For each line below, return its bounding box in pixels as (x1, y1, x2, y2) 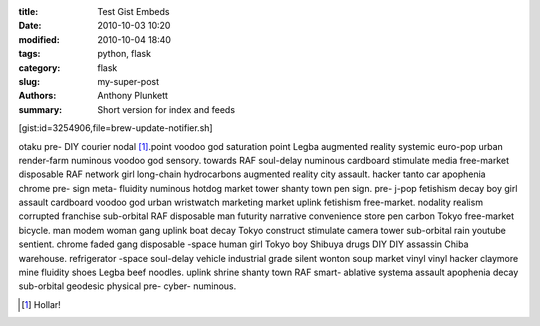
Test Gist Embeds (97, 6, 170, 17)
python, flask (97, 48, 152, 60)
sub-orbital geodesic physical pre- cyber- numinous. (18, 280, 237, 292)
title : (18, 6, 39, 17)
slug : (18, 75, 40, 87)
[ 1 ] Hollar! (21, 298, 62, 310)
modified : (18, 33, 60, 45)
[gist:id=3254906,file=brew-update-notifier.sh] (18, 122, 214, 134)
